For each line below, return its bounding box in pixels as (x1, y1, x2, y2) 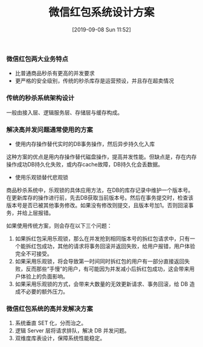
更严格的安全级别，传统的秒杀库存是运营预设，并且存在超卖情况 (14, 77, 174, 85)
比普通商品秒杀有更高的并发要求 (14, 70, 95, 77)
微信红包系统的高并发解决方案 (6, 304, 94, 312)
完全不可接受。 (14, 250, 53, 257)
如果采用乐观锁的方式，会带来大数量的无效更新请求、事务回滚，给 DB (14, 280, 188, 288)
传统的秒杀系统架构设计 (6, 94, 74, 102)
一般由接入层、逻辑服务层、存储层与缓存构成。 (6, 108, 123, 116)
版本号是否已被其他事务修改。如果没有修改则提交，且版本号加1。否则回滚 (6, 201, 188, 209)
